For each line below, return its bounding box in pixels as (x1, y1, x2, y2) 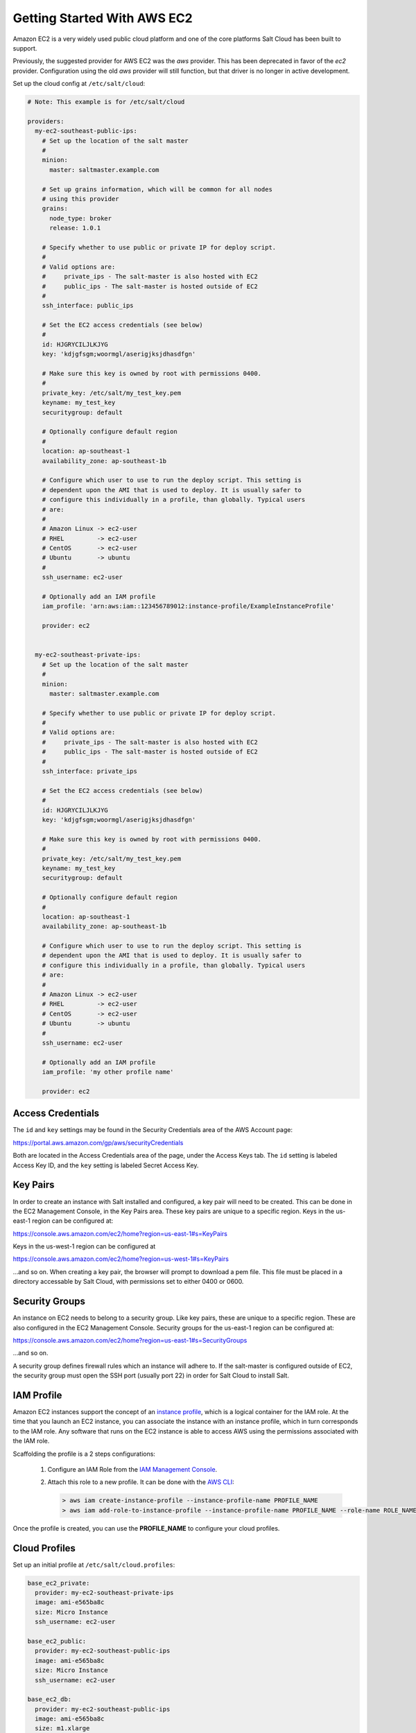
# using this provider (42, 195, 119, 202)
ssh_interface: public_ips (42, 302, 135, 310)
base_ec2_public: (27, 1637, 87, 1645)
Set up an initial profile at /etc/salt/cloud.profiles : (12, 1560, 175, 1569)
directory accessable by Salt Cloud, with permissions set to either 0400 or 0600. (12, 1278, 244, 1286)
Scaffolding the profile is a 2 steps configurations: (12, 1449, 156, 1458)
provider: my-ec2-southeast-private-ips (35, 1589, 174, 1596)
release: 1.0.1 (49, 224, 101, 232)
